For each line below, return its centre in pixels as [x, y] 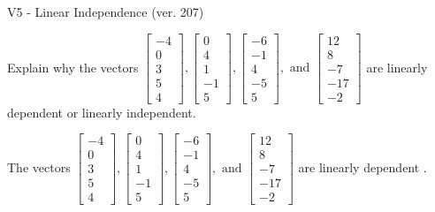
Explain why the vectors [73, 67]
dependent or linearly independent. [102, 112]
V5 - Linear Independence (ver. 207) [106, 11]
